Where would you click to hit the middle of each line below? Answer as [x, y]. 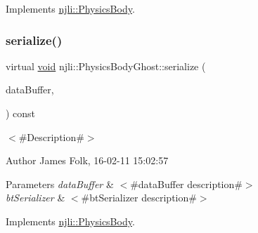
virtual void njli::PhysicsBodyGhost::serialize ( [106, 66]
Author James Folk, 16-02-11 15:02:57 [87, 160]
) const [21, 113]
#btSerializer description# [139, 198]
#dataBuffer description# [186, 184]
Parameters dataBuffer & [60, 184]
